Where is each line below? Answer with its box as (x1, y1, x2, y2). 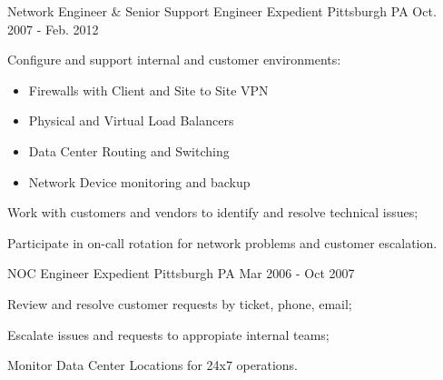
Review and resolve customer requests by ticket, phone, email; (7, 294, 352, 313)
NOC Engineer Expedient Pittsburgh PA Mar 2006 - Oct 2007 (7, 264, 355, 283)
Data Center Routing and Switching (28, 141, 230, 160)
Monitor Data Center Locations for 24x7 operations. (7, 355, 298, 375)
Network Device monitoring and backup (28, 172, 251, 191)
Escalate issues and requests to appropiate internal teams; (7, 325, 330, 344)
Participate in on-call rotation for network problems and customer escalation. (7, 233, 438, 252)
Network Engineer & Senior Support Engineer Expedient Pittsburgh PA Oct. (7, 2, 437, 20)
